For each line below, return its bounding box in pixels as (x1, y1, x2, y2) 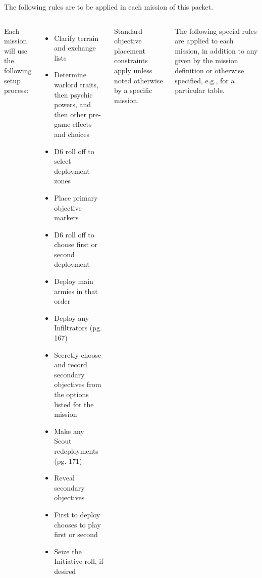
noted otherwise (114, 75, 163, 85)
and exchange (54, 42, 96, 53)
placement (114, 45, 145, 56)
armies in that (54, 285, 98, 296)
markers (54, 212, 79, 223)
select (54, 156, 71, 166)
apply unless (114, 65, 152, 75)
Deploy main (54, 276, 93, 286)
